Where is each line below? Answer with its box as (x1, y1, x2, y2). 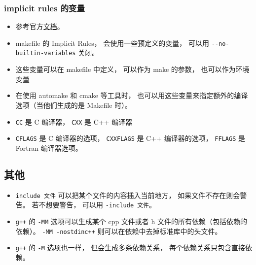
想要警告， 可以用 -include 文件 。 (45, 199, 156, 210)
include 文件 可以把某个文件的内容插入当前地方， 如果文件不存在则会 (15, 190, 240, 200)
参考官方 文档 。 (15, 21, 64, 32)
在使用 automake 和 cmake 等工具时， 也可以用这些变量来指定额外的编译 (15, 90, 248, 100)
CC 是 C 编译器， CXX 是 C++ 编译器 (15, 116, 133, 127)
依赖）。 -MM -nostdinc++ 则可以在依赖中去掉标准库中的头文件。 (15, 226, 222, 236)
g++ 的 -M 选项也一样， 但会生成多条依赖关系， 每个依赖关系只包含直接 (15, 242, 245, 253)
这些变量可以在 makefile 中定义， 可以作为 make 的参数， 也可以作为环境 (15, 64, 250, 74)
